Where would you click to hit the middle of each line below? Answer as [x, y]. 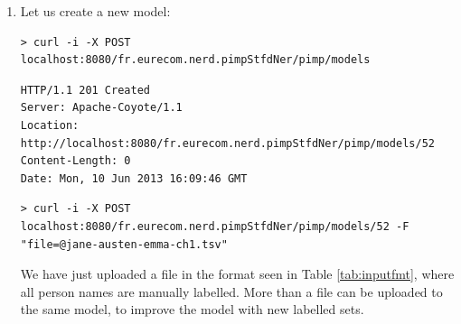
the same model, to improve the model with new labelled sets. [192, 309]
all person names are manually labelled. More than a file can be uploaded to [231, 291]
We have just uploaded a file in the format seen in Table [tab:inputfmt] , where [237, 274]
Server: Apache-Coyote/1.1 [101, 108]
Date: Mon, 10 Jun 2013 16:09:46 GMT [134, 178]
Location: [50, 125]
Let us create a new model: [95, 11]
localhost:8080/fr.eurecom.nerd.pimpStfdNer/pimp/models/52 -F [215, 226]
